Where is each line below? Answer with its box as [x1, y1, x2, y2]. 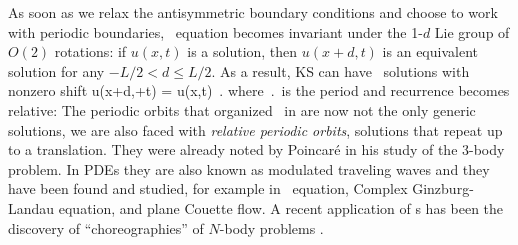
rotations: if [54, 41, 127, 62]
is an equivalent [382, 41, 478, 62]
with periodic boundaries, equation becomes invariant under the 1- [8, 21, 423, 42]
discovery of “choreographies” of [8, 217, 204, 238]
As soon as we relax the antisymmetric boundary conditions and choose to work [8, 2, 498, 22]
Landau [8, 197, 55, 218]
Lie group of [434, 21, 510, 42]
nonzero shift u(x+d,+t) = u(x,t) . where [8, 80, 264, 101]
